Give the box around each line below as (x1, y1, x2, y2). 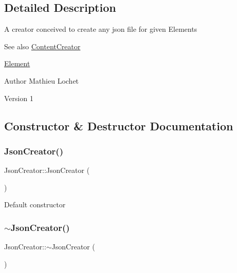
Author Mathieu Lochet (4, 75, 79, 86)
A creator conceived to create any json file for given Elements (4, 24, 197, 34)
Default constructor (4, 199, 66, 210)
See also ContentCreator (4, 41, 81, 51)
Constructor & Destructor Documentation (4, 118, 233, 133)
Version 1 (4, 92, 33, 103)
